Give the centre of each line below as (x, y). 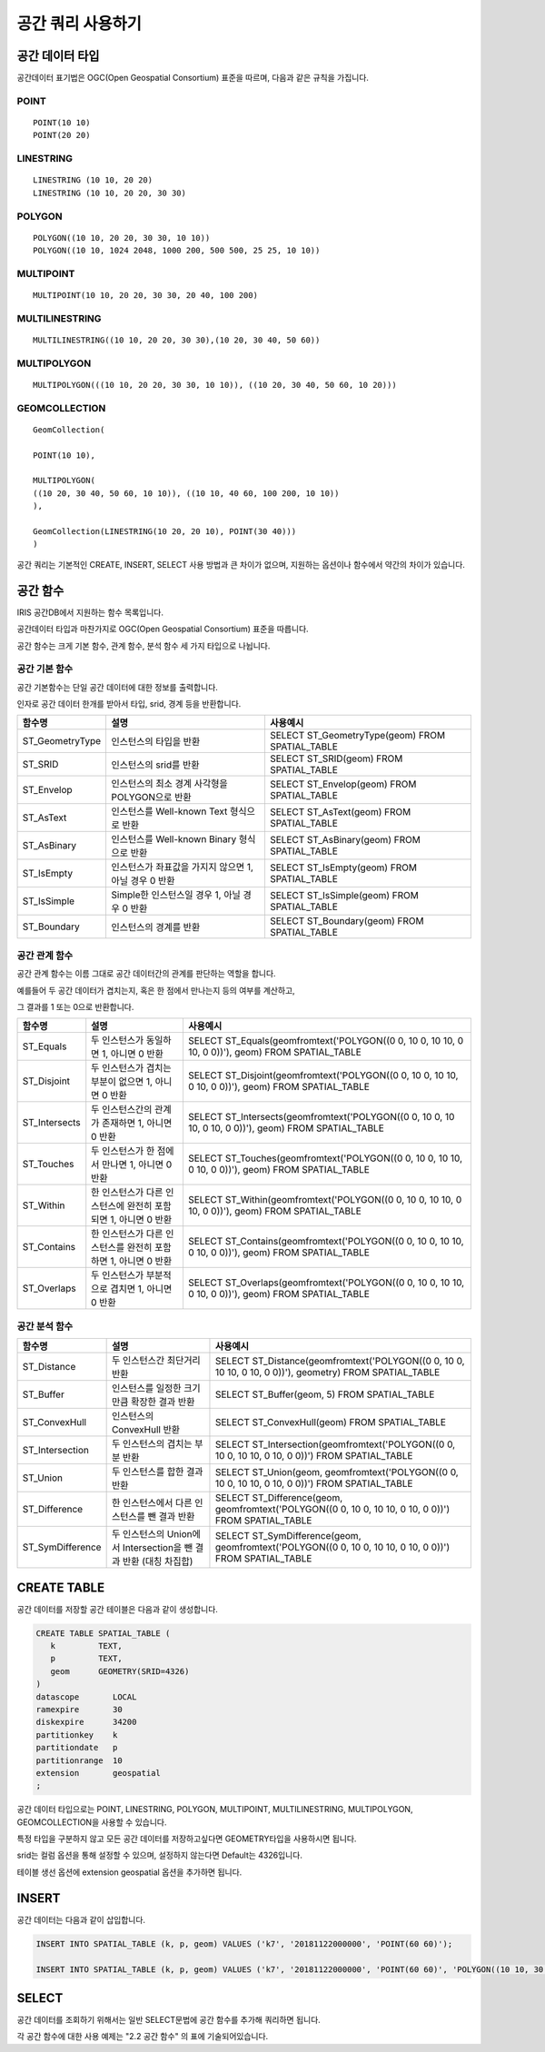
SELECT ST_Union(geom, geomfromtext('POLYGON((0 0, (337, 1472)
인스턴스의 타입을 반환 (156, 742)
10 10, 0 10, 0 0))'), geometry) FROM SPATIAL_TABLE (327, 1373)
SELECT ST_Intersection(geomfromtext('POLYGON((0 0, (335, 1444)
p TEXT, (86, 1659)
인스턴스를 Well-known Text (169, 811)
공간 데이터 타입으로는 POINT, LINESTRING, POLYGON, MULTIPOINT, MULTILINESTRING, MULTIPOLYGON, (215, 1809)
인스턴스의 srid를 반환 (155, 765)
